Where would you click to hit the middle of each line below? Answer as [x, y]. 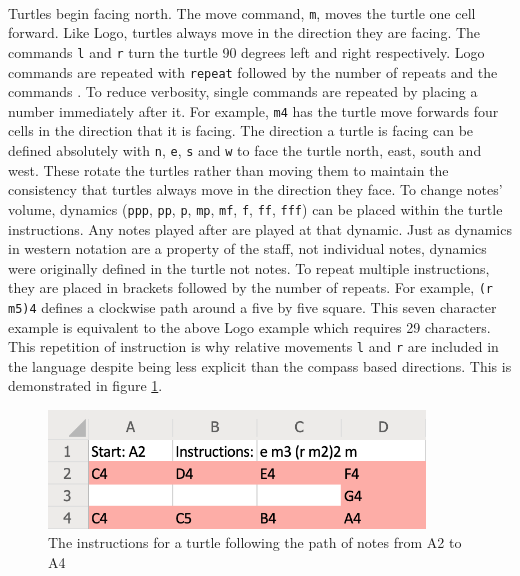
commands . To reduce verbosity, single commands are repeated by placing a [243, 91]
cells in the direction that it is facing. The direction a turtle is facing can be [241, 130]
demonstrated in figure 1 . [85, 385]
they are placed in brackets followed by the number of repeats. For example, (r [251, 287]
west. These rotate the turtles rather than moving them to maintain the [228, 169]
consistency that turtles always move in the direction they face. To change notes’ [255, 189]
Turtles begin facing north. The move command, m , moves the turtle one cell [242, 12]
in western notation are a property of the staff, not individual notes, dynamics [247, 248]
